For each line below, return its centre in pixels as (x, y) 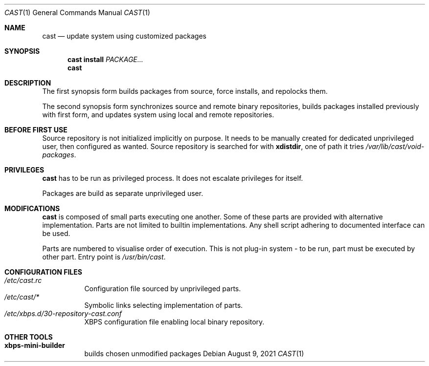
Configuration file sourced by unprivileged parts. (163, 289)
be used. (56, 233)
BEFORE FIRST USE (36, 130)
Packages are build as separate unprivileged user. (123, 193)
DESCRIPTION (28, 83)
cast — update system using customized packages (124, 36)
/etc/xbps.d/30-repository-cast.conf (63, 313)
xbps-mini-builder (35, 345)
